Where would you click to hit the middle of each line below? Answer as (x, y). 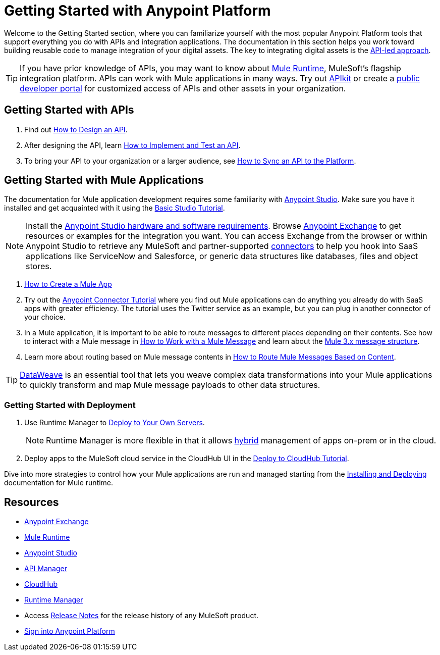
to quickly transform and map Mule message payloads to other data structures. (170, 385)
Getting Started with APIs (69, 110)
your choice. (45, 317)
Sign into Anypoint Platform (70, 631)
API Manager (46, 569)
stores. (39, 266)
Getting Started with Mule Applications (104, 180)
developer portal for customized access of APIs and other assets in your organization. (183, 88)
